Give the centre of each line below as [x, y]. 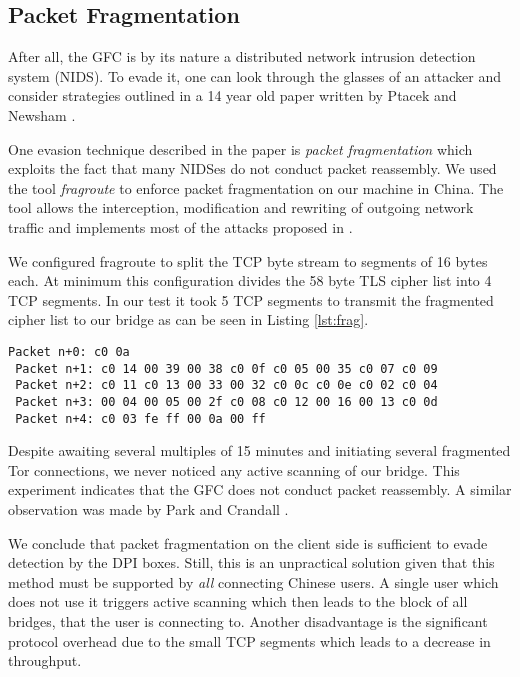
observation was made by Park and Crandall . [148, 508]
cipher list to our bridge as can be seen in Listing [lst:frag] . [188, 319]
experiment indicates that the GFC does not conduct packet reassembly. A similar [260, 489]
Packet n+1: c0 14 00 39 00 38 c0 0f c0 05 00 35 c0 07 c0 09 [226, 368]
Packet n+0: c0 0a [69, 351]
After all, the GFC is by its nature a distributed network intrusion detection [242, 56]
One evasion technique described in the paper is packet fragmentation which [240, 148]
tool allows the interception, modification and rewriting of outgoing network [241, 207]
